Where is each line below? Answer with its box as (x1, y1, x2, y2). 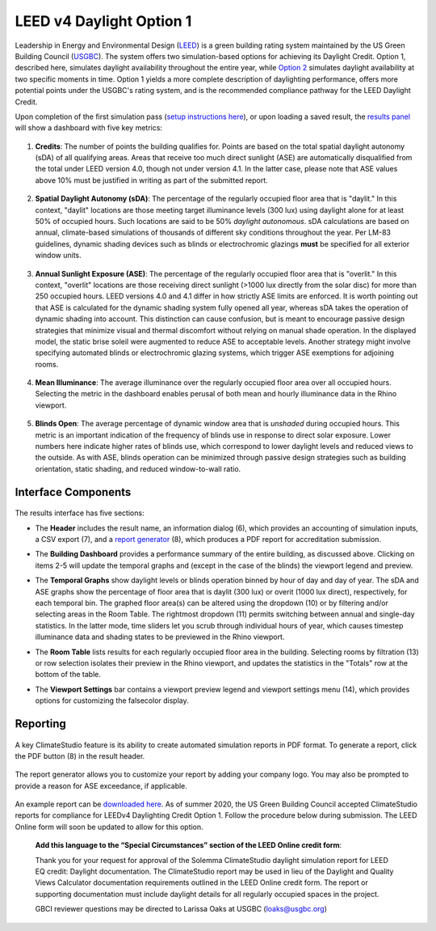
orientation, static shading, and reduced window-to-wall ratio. (35, 463, 241, 473)
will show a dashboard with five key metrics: (15, 123, 163, 133)
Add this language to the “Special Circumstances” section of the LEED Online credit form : (35, 840, 342, 850)
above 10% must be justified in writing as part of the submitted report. (35, 175, 268, 185)
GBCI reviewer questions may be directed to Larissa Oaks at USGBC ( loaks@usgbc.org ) (35, 904, 327, 914)
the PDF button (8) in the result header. (15, 751, 145, 760)
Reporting (15, 717, 66, 730)
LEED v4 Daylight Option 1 (15, 12, 192, 30)
